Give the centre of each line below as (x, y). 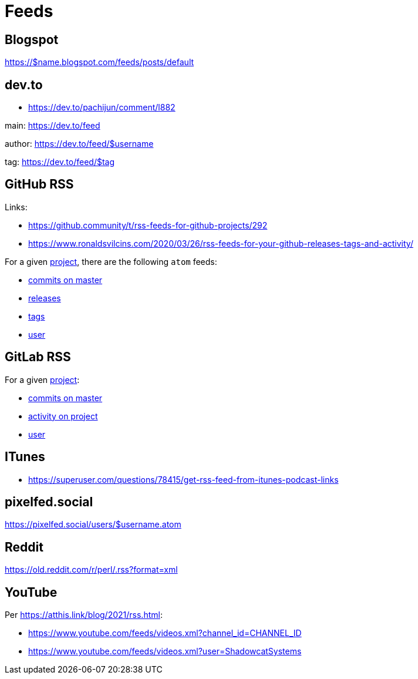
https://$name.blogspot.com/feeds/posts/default (100, 62)
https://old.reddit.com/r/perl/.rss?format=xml (91, 570)
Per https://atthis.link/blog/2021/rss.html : (84, 615)
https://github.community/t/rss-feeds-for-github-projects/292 (148, 225)
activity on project (63, 416)
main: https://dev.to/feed (53, 126)
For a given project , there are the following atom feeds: (111, 261)
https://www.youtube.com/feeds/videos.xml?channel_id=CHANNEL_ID (165, 633)
